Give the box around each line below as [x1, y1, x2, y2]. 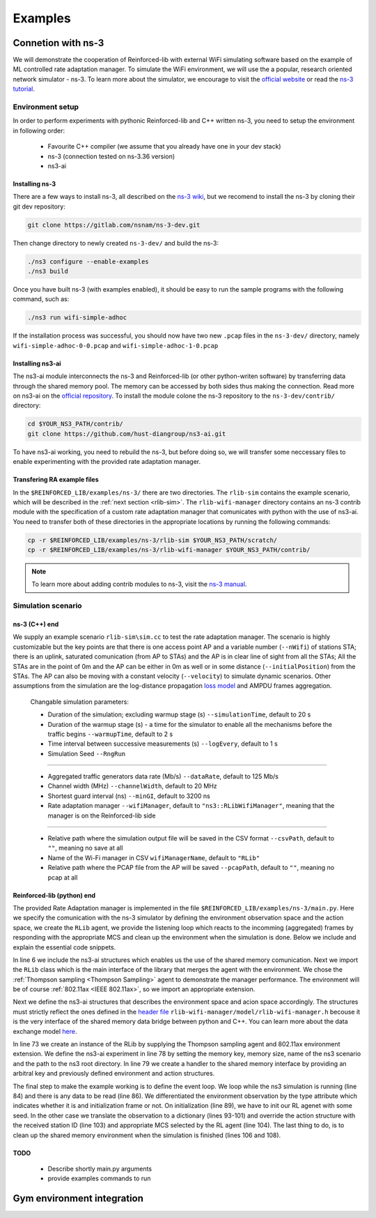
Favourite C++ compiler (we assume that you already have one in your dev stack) [47, 142, 281, 151]
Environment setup [13, 102, 79, 112]
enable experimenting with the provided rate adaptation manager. [13, 458, 201, 466]
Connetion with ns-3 [13, 37, 104, 49]
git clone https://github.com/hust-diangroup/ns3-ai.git [27, 430, 226, 437]
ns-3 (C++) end [13, 619, 59, 628]
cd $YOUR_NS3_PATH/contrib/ [27, 420, 123, 428]
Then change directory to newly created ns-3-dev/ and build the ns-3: [13, 239, 219, 247]
